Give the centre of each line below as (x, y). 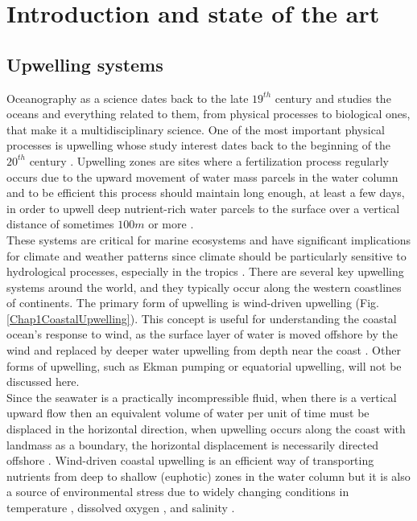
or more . (171, 224)
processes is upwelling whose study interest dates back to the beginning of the (199, 145)
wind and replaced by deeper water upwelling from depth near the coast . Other (204, 350)
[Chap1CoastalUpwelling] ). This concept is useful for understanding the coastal (202, 318)
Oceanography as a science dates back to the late (128, 98)
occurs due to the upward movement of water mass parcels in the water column (202, 176)
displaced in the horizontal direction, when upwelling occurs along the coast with (206, 429)
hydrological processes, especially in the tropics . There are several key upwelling (205, 271)
